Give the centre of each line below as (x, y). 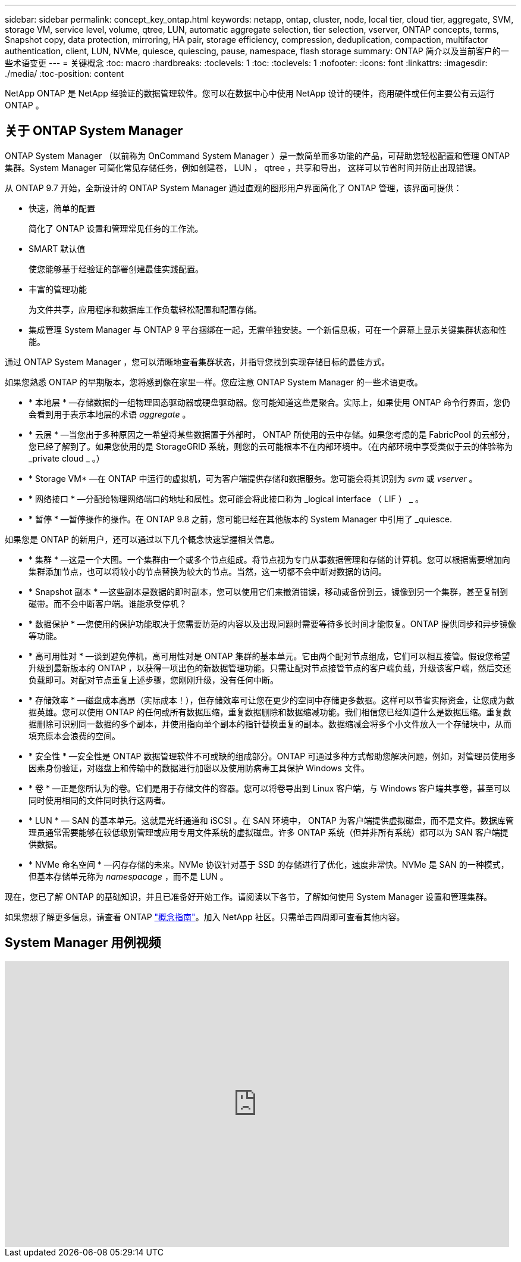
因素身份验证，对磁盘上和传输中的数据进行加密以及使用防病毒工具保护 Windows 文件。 (199, 768)
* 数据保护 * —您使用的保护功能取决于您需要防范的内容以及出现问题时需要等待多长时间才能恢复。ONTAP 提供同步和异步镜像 (272, 624)
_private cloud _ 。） (67, 458)
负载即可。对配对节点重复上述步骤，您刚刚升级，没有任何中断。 (153, 680)
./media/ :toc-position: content (65, 74)
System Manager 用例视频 (83, 943)
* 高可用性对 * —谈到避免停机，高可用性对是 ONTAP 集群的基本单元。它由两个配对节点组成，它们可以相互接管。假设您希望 (269, 656)
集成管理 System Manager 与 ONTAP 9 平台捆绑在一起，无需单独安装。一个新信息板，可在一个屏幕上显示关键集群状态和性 (268, 329)
